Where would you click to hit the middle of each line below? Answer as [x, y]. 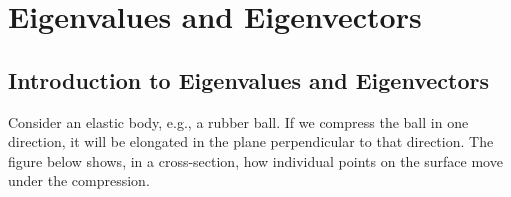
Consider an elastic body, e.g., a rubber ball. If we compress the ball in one [238, 121]
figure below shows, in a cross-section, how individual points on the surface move [255, 160]
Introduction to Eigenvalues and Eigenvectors [248, 79]
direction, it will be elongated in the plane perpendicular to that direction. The [251, 141]
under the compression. [79, 180]
